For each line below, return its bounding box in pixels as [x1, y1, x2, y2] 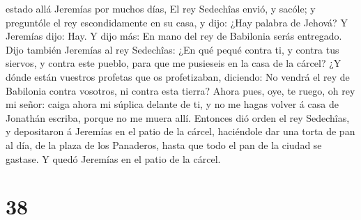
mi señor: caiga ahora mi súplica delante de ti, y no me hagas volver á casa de [6, 97, 339, 111]
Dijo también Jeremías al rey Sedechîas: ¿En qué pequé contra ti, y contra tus [6, 42, 339, 56]
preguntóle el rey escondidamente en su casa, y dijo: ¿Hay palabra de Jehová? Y [6, 15, 348, 29]
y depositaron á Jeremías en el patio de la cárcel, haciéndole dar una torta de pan [6, 124, 355, 139]
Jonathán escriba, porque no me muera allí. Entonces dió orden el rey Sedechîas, [6, 110, 350, 125]
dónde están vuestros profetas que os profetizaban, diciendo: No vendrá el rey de [6, 69, 350, 84]
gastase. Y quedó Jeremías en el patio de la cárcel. [6, 151, 221, 166]
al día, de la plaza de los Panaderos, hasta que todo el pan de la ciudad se [6, 137, 322, 152]
